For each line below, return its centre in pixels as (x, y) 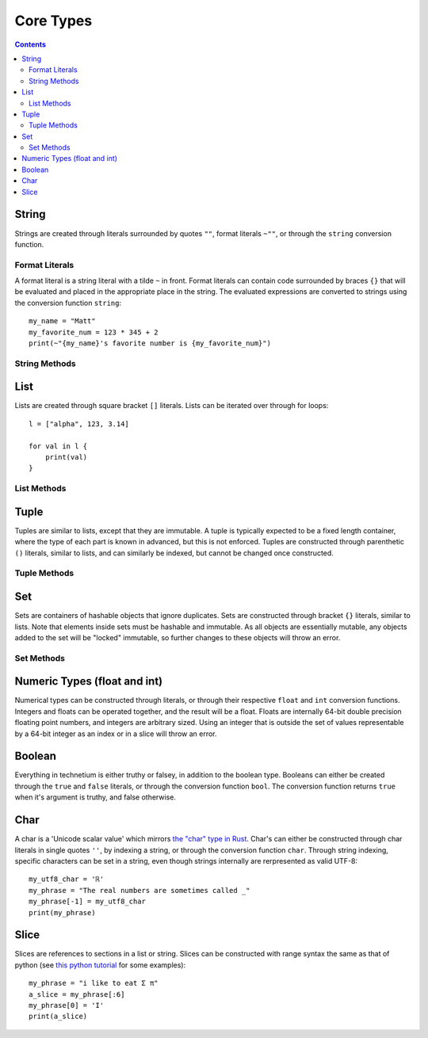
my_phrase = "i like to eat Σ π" (94, 983)
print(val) (66, 457)
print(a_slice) (58, 1017)
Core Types (53, 21)
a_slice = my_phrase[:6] (77, 994)
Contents (31, 44)
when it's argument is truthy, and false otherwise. (95, 797)
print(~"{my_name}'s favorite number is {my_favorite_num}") (150, 343)
